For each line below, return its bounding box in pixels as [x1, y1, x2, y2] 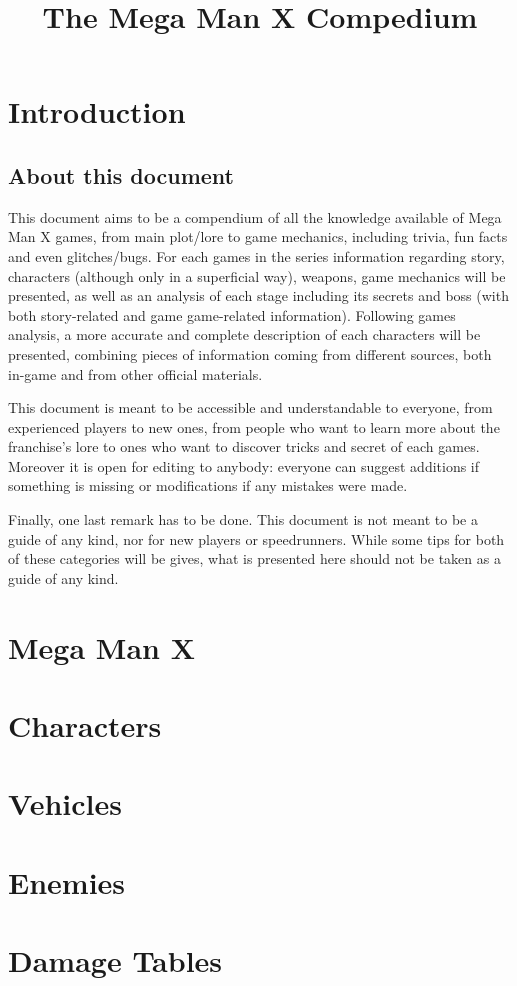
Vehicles [8, 783, 122, 824]
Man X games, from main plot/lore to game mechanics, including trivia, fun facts [8, 226, 508, 247]
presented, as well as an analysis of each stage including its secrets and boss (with [8, 285, 509, 306]
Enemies [8, 861, 126, 902]
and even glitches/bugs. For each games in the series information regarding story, [8, 245, 505, 266]
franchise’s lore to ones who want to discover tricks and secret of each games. [8, 436, 480, 457]
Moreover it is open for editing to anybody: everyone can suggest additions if [8, 455, 480, 476]
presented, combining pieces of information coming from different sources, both [8, 343, 492, 364]
